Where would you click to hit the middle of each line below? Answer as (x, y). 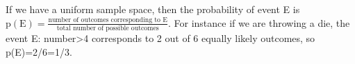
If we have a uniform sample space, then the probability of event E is (153, 9)
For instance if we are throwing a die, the (262, 22)
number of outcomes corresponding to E (108, 20)
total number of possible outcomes (108, 28)
